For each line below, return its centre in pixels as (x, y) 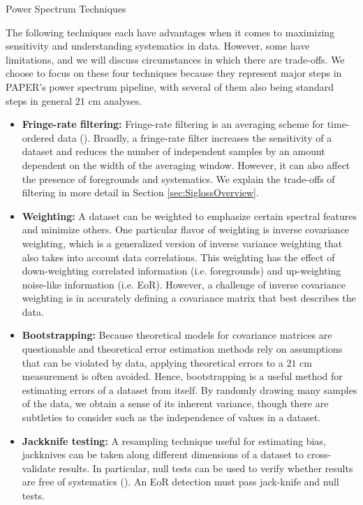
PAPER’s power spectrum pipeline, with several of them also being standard (170, 86)
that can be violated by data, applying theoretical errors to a (153, 362)
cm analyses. (115, 100)
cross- (319, 454)
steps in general (39, 100)
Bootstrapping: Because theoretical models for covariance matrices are (177, 335)
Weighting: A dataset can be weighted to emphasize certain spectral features (189, 215)
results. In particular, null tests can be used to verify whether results (206, 468)
